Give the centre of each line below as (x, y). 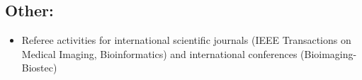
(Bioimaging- (329, 53)
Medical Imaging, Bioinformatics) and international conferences (159, 53)
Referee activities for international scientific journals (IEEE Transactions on (186, 40)
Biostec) (39, 68)
